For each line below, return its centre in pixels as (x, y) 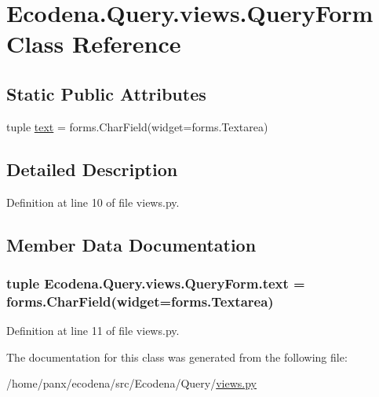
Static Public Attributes (106, 93)
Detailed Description (92, 169)
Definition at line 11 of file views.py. (93, 331)
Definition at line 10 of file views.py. (93, 202)
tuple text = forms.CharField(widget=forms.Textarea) (137, 126)
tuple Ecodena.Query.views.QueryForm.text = (156, 283)
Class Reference (94, 44)
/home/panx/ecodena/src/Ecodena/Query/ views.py (131, 383)
